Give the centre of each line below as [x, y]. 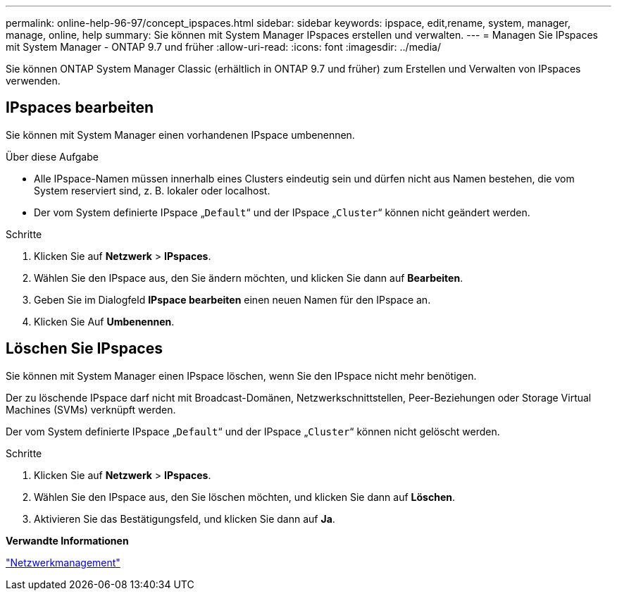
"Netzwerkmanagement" [63, 562]
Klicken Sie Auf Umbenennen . [104, 321]
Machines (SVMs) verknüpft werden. [91, 409]
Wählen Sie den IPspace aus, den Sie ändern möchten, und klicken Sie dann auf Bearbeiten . [249, 278]
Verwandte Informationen [67, 540]
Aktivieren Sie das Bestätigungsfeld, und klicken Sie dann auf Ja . [185, 519]
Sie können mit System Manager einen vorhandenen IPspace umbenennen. [180, 135]
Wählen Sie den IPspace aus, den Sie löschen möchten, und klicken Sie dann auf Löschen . [244, 497]
